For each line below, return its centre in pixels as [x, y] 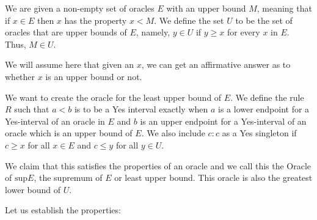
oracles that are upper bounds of [66, 32]
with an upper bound [206, 8]
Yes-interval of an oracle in [55, 121]
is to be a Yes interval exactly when [141, 109]
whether [20, 76]
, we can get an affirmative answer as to [216, 64]
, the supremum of [68, 178]
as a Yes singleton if [259, 133]
